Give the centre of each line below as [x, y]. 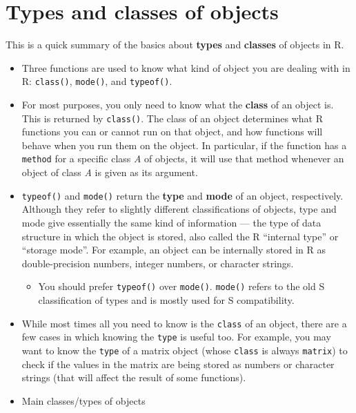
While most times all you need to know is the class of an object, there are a [184, 323]
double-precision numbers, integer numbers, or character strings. [158, 263]
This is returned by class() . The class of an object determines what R [172, 118]
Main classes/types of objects [83, 400]
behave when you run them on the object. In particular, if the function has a [184, 145]
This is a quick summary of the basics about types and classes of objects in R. [175, 45]
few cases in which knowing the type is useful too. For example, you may [176, 337]
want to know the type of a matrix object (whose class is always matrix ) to [185, 350]
